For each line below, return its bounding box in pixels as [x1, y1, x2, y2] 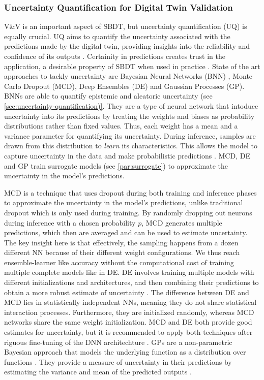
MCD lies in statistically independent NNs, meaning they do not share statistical [4, 297, 257, 307]
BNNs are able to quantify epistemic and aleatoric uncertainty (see [4, 90, 213, 101]
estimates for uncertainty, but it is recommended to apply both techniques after [4, 327, 253, 337]
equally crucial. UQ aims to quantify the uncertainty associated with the [4, 30, 230, 41]
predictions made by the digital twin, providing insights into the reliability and [4, 41, 250, 51]
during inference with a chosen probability [4, 217, 136, 228]
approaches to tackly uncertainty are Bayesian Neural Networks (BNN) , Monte [4, 71, 253, 81]
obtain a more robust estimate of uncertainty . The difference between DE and [4, 287, 249, 297]
